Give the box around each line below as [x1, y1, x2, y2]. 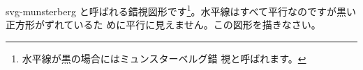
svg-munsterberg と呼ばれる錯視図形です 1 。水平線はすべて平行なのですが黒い [6, 2, 356, 18]
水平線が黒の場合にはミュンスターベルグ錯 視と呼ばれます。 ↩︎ [22, 51, 306, 65]
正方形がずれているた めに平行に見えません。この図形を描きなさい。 [6, 17, 321, 32]
